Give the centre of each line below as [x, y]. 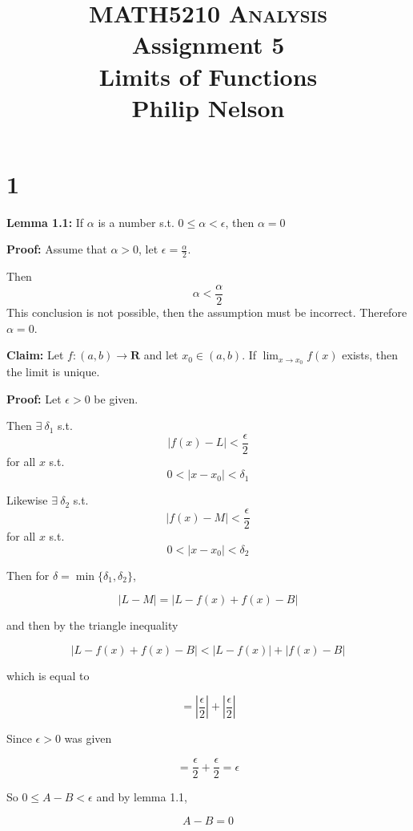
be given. [116, 398]
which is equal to [48, 675]
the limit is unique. [53, 371]
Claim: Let [35, 355]
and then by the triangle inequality [92, 625]
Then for [28, 575]
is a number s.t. [136, 222]
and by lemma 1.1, [142, 797]
